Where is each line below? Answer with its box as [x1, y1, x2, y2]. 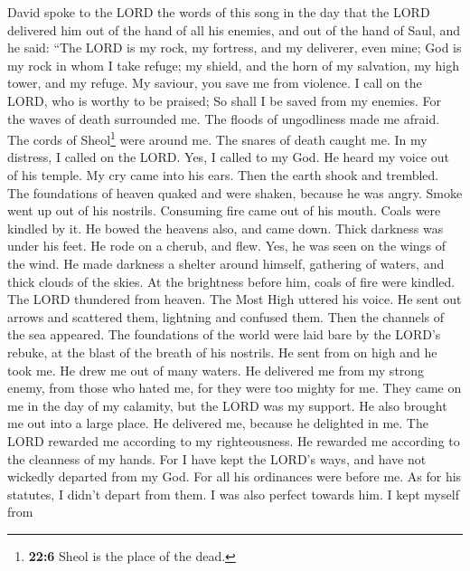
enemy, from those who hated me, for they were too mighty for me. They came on [7, 378, 462, 397]
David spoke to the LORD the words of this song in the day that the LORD [7, 3, 430, 21]
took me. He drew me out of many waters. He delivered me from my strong [7, 360, 425, 379]
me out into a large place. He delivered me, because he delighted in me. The [7, 414, 428, 433]
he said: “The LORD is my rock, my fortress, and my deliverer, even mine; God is [7, 38, 462, 57]
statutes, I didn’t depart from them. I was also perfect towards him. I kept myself [7, 484, 459, 503]
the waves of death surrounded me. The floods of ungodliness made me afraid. [7, 109, 440, 128]
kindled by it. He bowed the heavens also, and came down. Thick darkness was [7, 218, 444, 237]
